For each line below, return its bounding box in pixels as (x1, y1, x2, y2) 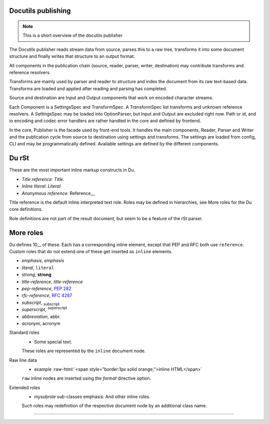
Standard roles (9, 329, 40, 336)
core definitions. (9, 206, 43, 212)
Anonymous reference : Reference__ (21, 190, 95, 196)
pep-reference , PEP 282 (21, 285, 72, 291)
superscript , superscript (21, 305, 67, 312)
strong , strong (21, 272, 52, 278)
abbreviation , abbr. (21, 313, 61, 319)
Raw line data (9, 357, 37, 363)
